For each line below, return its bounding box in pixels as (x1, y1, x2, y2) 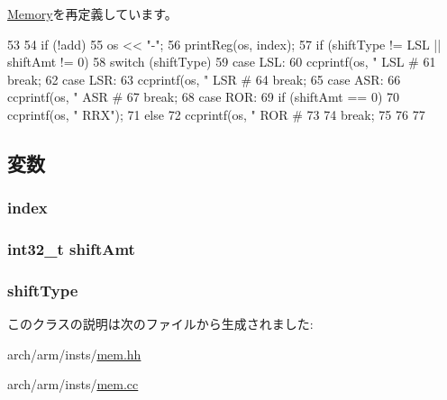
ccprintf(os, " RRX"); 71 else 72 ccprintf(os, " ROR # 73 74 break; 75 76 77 (7, 105, 425, 123)
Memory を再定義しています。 (7, 5, 178, 23)
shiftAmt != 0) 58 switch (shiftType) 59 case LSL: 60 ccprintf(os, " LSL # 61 (7, 52, 436, 71)
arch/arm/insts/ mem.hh (7, 344, 141, 363)
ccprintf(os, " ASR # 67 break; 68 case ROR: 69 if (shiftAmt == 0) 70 (7, 87, 400, 106)
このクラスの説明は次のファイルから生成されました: (7, 314, 314, 333)
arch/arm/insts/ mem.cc (7, 375, 139, 394)
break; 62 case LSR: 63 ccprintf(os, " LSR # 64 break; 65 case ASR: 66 (7, 69, 401, 88)
